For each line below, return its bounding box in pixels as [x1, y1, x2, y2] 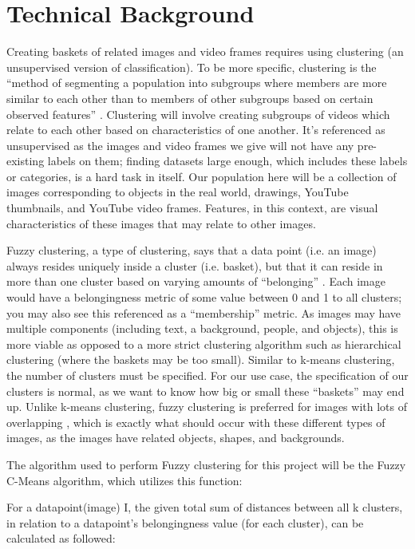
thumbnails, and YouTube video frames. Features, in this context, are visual [6, 199, 378, 216]
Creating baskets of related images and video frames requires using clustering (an [6, 43, 404, 60]
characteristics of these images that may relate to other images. [6, 215, 316, 231]
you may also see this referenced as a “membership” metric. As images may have [6, 304, 401, 321]
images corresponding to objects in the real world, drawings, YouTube [6, 184, 349, 200]
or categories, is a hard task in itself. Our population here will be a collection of [6, 168, 397, 184]
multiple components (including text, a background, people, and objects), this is [6, 320, 398, 337]
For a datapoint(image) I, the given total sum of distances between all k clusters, [6, 499, 403, 515]
